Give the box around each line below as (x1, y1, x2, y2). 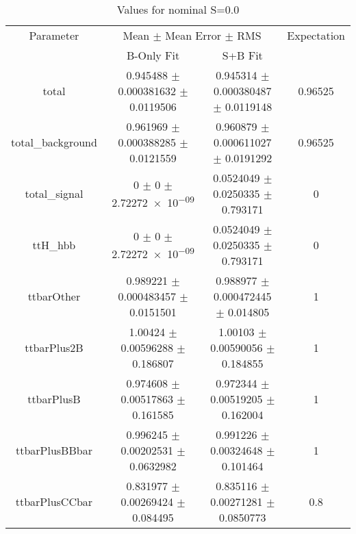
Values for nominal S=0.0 (116, 1, 240, 17)
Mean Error (165, 27, 222, 43)
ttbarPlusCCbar (15, 494, 93, 509)
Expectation (287, 27, 345, 43)
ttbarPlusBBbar (15, 442, 92, 458)
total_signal (25, 186, 84, 201)
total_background (11, 134, 97, 150)
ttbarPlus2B (25, 340, 84, 355)
